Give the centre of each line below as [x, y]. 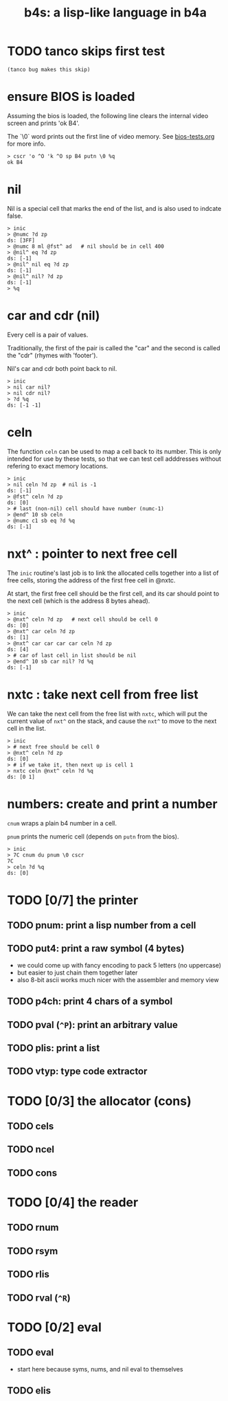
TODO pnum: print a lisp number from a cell [102, 925]
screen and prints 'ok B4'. [44, 123]
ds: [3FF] [21, 240]
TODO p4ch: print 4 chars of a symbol [90, 1002]
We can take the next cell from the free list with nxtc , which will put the [107, 714]
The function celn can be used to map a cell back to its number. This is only [114, 451]
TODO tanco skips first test [86, 51]
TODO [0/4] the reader [73, 1203]
